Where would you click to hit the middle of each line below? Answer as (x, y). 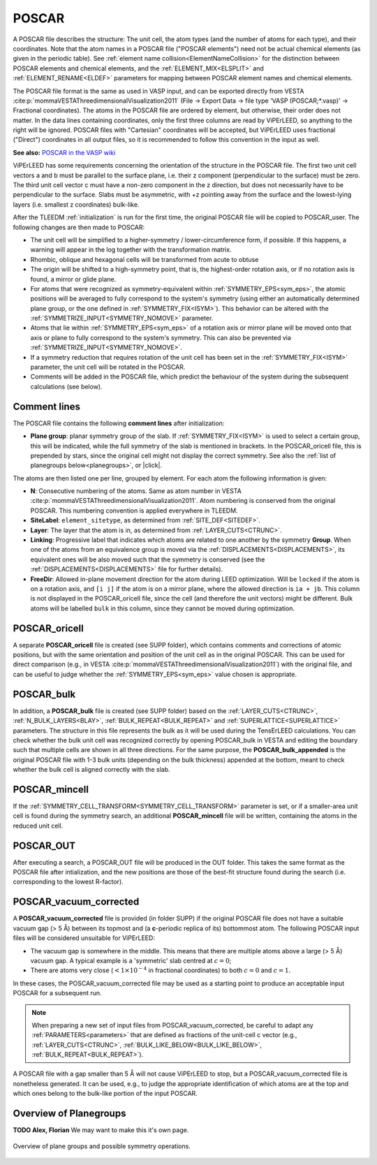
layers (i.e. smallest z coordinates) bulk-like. (76, 204)
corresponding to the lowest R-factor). (68, 882)
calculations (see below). (66, 386)
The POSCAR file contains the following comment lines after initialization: (119, 423)
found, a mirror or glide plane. (73, 279)
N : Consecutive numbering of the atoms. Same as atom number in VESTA (136, 491)
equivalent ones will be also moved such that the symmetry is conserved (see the (148, 559)
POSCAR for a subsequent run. (57, 993)
